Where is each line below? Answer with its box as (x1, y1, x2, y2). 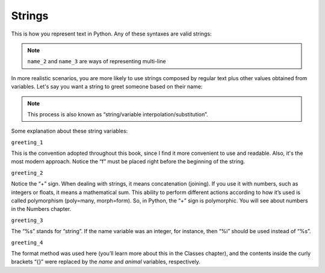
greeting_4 (11, 239, 43, 246)
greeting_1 (11, 139, 43, 146)
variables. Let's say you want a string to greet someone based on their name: (11, 83, 203, 90)
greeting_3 (11, 217, 43, 224)
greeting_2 (11, 169, 43, 176)
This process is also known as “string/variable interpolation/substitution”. (27, 110, 208, 118)
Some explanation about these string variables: (11, 127, 128, 135)
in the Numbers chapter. (11, 206, 72, 213)
